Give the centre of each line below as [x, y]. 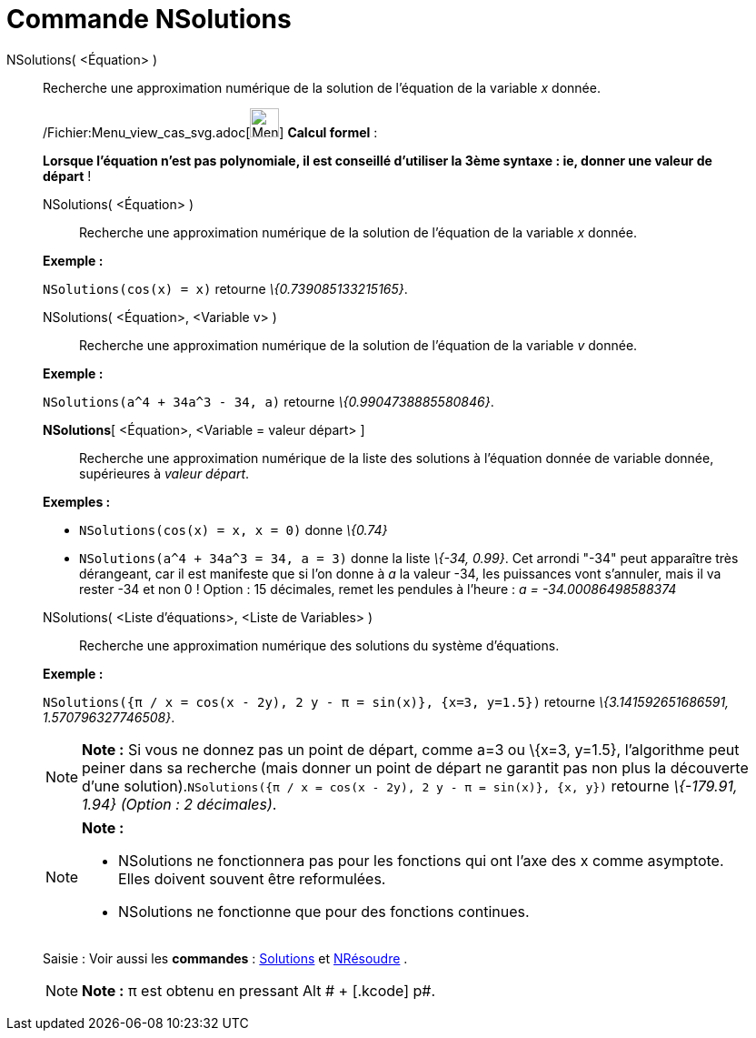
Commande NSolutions [149, 19]
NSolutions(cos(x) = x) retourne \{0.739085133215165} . [225, 288]
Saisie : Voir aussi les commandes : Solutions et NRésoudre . [225, 958]
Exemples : [77, 501]
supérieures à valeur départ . [164, 473]
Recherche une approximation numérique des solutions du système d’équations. [319, 645]
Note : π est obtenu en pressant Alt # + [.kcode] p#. [259, 990]
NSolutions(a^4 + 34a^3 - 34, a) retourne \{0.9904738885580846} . [269, 401]
